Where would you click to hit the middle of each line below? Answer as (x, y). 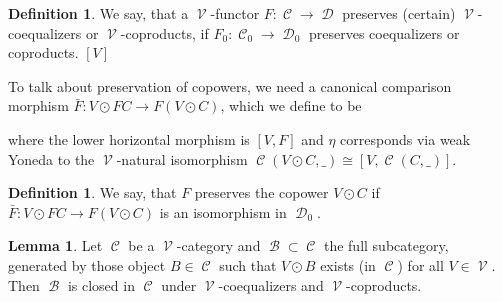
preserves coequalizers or (384, 32)
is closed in (101, 284)
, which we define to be (291, 105)
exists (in (348, 264)
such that (248, 264)
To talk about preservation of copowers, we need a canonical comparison (230, 85)
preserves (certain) (399, 13)
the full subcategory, (386, 245)
